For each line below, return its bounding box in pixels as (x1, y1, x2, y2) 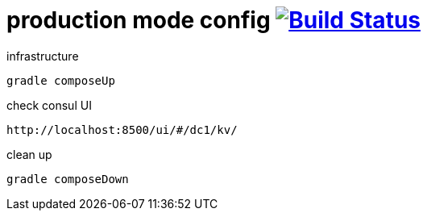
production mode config (6, 6, 271, 34)
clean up (6, 147, 52, 161)
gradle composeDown (6, 172, 129, 186)
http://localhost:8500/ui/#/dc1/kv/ (6, 123, 238, 136)
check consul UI (6, 98, 92, 112)
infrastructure (6, 48, 79, 63)
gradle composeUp (6, 73, 115, 87)
